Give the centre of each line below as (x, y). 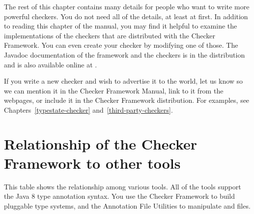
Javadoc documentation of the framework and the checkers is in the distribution (125, 54)
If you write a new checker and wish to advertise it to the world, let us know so (124, 81)
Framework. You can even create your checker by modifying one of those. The (121, 45)
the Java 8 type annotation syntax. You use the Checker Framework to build (120, 196)
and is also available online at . (51, 64)
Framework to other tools (92, 163)
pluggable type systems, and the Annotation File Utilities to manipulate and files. (127, 206)
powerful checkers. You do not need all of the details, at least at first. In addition (126, 16)
